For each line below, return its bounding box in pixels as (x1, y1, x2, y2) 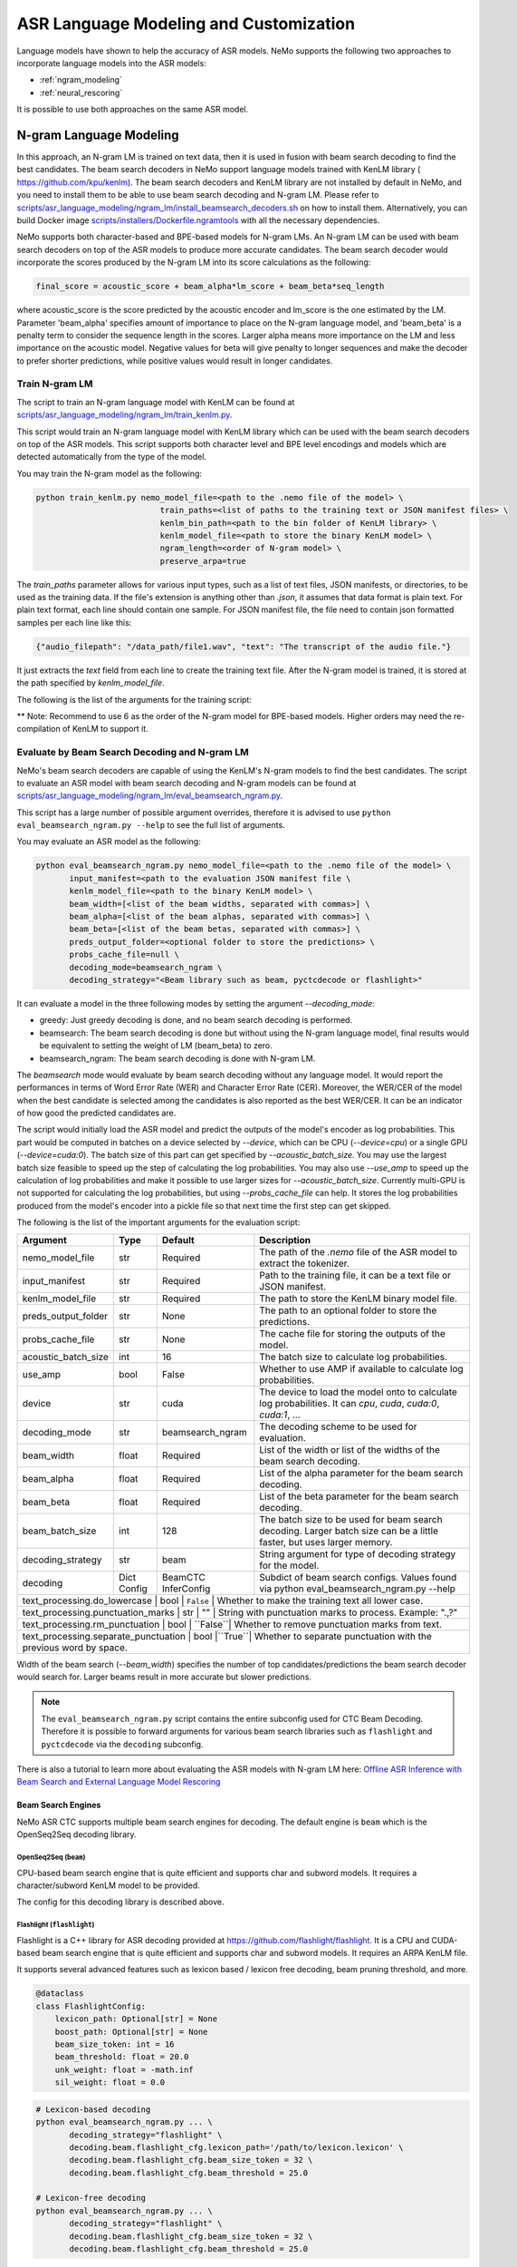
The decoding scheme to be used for (259, 1420, 417, 1433)
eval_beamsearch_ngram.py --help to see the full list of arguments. (16, 820, 285, 831)
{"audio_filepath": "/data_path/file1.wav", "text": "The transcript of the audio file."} (35, 641, 452, 652)
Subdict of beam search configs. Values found (259, 1571, 457, 1583)
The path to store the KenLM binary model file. (259, 1292, 457, 1305)
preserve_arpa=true (159, 556, 246, 566)
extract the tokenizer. (259, 1257, 350, 1270)
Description (259, 1233, 311, 1246)
